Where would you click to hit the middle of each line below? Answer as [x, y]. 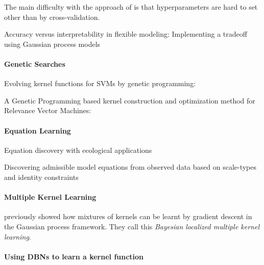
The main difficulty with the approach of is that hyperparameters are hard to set [131, 7]
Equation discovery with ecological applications [78, 150]
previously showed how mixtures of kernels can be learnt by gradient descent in [128, 216]
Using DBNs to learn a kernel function [74, 256]
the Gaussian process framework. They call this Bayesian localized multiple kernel [132, 226]
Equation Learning [38, 130]
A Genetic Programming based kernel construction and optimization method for [130, 100]
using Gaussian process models [52, 44]
